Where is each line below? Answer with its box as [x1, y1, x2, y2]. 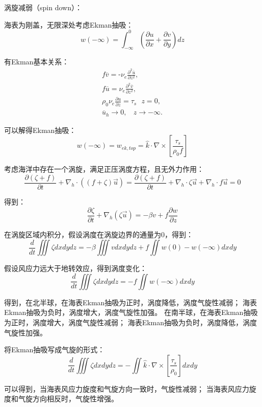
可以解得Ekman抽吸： [4, 124, 76, 135]
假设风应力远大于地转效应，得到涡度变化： [4, 263, 147, 274]
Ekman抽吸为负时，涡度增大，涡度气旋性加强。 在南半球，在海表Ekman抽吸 [4, 307, 258, 318]
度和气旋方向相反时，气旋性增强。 [4, 393, 118, 404]
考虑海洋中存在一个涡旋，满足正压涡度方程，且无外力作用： [4, 164, 204, 174]
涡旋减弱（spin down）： [4, 2, 82, 12]
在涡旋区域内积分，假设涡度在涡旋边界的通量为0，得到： [4, 229, 193, 239]
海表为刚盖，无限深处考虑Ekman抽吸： [4, 19, 134, 30]
